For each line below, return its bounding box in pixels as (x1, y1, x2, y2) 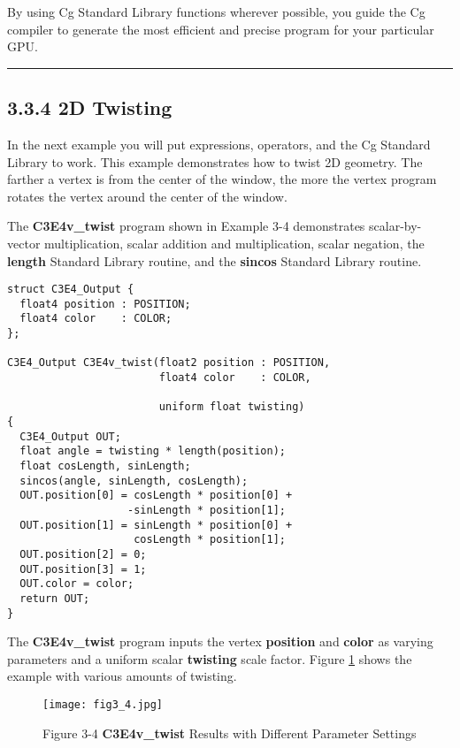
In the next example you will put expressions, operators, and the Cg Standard (7, 134, 431, 153)
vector (7, 233, 41, 252)
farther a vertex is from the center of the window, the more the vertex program (7, 170, 437, 188)
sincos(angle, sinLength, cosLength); (19, 474, 249, 487)
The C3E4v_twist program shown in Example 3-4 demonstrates (7, 217, 365, 235)
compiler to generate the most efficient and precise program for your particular (7, 19, 434, 38)
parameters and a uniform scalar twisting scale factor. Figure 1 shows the (7, 649, 412, 668)
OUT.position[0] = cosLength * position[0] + (19, 489, 293, 502)
